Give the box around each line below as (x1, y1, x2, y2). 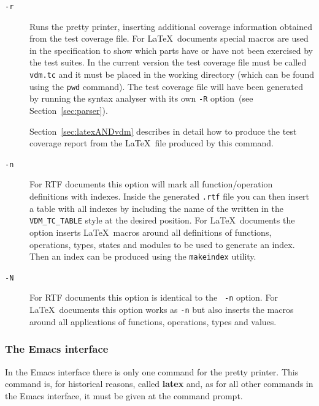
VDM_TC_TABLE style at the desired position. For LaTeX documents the (29, 214, 295, 227)
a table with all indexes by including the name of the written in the (29, 201, 283, 214)
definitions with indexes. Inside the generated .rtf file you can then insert (29, 190, 310, 203)
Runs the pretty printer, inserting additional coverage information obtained (29, 20, 313, 32)
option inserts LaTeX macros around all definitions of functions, (29, 225, 272, 238)
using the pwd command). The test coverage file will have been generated (29, 80, 303, 92)
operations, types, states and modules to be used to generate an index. (29, 238, 295, 250)
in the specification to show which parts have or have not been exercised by (29, 43, 313, 56)
